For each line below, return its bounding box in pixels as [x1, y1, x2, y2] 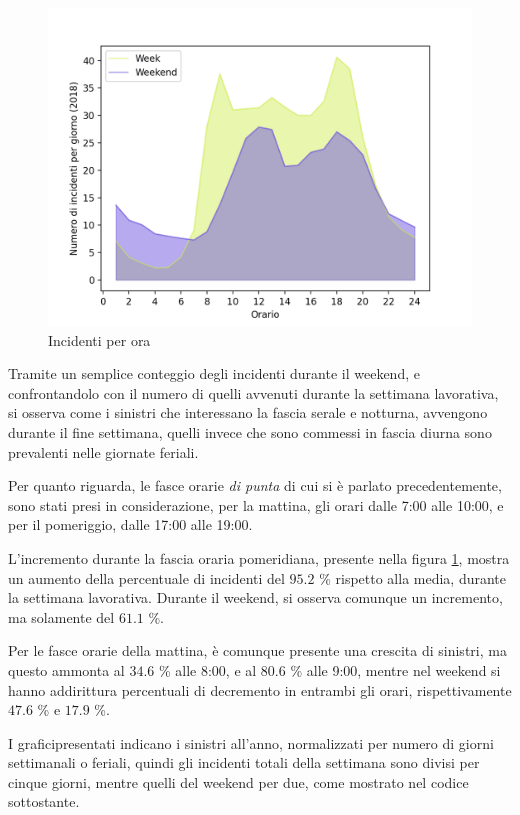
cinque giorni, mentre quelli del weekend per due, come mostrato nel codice [8, 771, 469, 792]
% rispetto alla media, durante [319, 567, 507, 588]
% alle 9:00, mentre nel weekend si [290, 659, 501, 680]
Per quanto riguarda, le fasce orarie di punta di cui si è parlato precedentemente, [8, 475, 502, 496]
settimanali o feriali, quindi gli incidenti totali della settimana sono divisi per [8, 752, 480, 773]
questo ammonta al [8, 659, 125, 680]
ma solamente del [8, 606, 115, 627]
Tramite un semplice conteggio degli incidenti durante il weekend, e [8, 363, 420, 384]
